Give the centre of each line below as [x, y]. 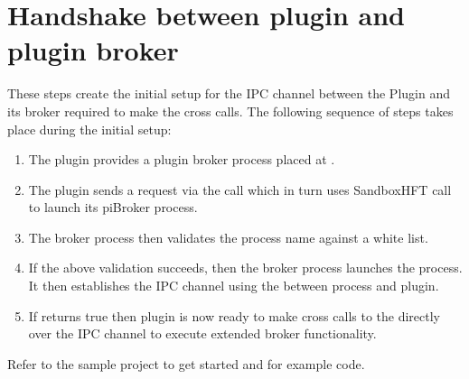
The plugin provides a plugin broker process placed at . [182, 159]
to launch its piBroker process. [113, 207]
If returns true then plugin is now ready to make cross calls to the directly [234, 315]
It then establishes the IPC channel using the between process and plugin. [234, 286]
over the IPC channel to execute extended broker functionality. [202, 333]
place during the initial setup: [89, 129]
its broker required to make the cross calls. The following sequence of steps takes [230, 111]
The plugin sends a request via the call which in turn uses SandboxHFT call [240, 189]
